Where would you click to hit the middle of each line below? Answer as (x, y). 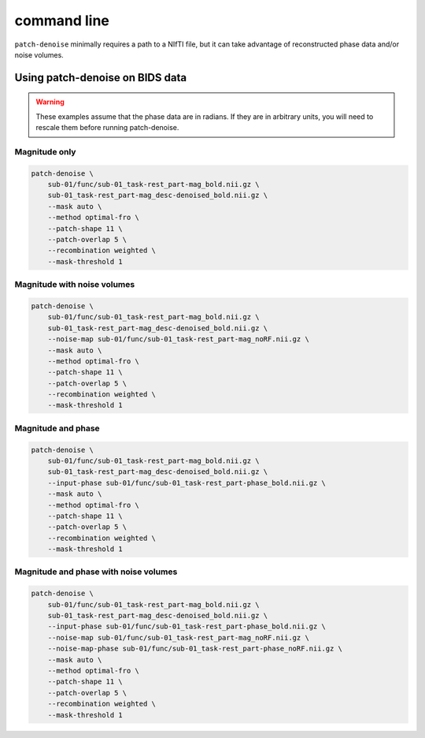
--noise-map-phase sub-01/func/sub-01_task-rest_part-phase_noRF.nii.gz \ (195, 649)
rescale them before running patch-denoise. (107, 128)
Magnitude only (45, 151)
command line (62, 20)
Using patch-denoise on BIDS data (101, 78)
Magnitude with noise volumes (75, 285)
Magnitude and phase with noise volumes (96, 572)
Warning (50, 102)
